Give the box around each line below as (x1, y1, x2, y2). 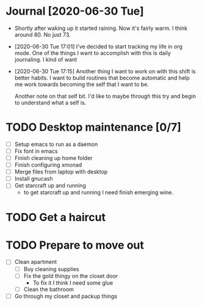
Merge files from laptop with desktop (14, 168, 108, 175)
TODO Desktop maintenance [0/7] (5, 120, 181, 134)
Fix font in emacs (14, 147, 59, 155)
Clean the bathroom (23, 285, 74, 293)
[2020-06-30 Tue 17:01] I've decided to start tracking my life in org (14, 43, 182, 50)
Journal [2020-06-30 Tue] (5, 4, 144, 18)
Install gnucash (14, 175, 53, 183)
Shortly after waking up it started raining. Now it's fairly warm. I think (14, 24, 188, 32)
